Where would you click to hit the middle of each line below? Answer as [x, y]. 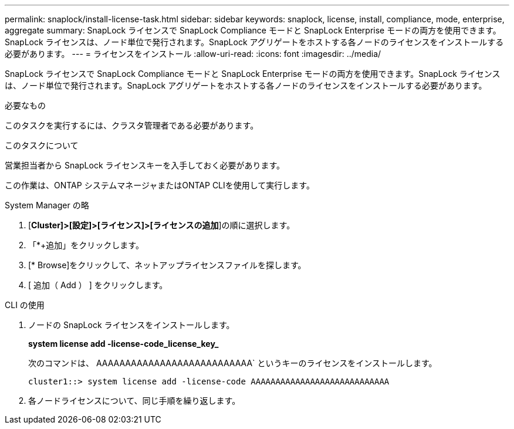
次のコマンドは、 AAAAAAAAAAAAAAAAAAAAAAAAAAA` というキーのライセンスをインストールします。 [233, 363]
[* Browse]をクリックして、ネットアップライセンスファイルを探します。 [167, 265]
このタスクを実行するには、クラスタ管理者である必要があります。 [132, 125]
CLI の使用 [25, 305]
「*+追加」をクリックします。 [86, 245]
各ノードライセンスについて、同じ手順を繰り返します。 [134, 401]
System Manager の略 [47, 205]
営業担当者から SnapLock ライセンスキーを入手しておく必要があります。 [145, 165]
